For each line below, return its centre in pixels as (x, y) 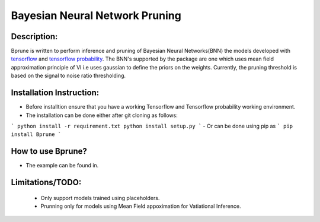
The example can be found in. (62, 166)
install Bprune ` (36, 134)
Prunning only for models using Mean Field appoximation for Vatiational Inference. (141, 206)
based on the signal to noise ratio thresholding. (68, 76)
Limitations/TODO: (46, 183)
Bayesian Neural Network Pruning (96, 15)
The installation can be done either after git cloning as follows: (102, 115)
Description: (34, 37)
